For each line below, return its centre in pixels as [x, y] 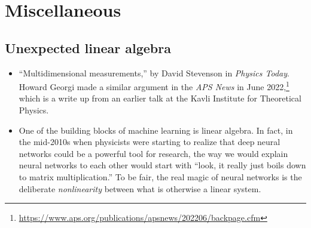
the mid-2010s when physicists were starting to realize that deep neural [150, 142]
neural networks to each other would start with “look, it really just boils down [162, 165]
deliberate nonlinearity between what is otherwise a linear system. [140, 188]
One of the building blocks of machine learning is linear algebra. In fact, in [156, 130]
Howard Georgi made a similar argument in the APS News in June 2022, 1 [154, 86]
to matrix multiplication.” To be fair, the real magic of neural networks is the [160, 176]
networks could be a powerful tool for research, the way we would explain [153, 153]
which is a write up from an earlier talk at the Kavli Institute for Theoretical [160, 98]
